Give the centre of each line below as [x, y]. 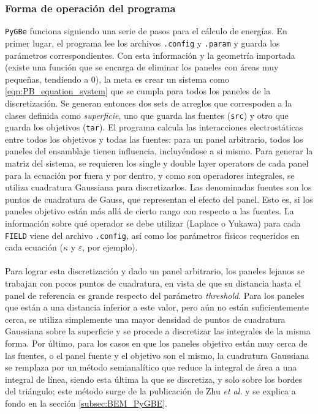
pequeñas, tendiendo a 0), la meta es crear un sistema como [117, 79]
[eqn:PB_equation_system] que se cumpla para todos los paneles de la [138, 91]
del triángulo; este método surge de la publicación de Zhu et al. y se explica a [150, 391]
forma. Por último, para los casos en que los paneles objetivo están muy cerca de [156, 343]
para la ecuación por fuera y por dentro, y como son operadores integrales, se [150, 175]
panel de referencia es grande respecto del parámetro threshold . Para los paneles [155, 295]
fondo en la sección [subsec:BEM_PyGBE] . [86, 403]
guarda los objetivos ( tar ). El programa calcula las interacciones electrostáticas [154, 127]
